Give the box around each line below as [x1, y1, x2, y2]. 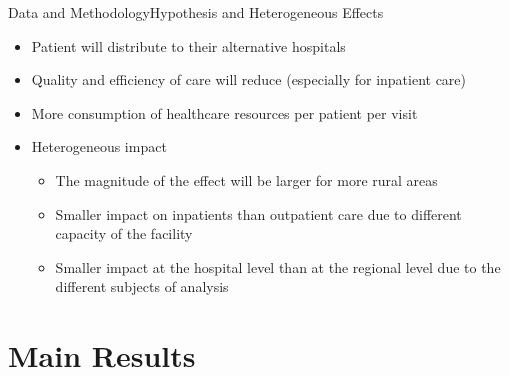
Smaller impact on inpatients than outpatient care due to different [55, 203, 462, 224]
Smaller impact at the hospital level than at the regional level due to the [55, 256, 501, 277]
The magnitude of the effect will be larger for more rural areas [55, 169, 438, 190]
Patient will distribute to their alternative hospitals [31, 35, 346, 56]
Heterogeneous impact [31, 136, 167, 157]
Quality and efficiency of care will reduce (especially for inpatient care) [31, 69, 467, 90]
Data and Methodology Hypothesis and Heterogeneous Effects [8, 2, 384, 22]
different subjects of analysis [55, 276, 229, 297]
